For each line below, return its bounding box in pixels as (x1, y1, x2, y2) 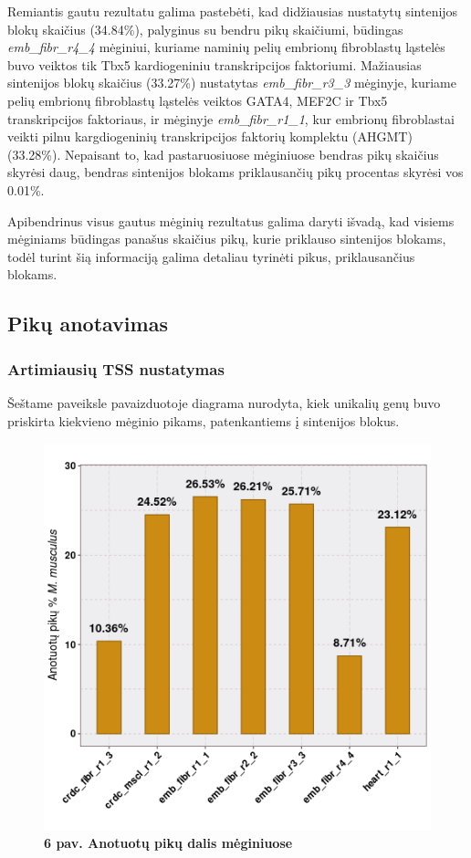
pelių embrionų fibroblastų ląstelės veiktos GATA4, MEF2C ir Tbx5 (7, 90, 388, 110)
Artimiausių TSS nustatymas (7, 357, 225, 380)
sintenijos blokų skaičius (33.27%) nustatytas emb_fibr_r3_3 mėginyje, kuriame (7, 73, 457, 92)
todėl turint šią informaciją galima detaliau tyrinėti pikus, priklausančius (7, 246, 415, 266)
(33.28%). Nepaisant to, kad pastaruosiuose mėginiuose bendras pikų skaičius (7, 144, 439, 163)
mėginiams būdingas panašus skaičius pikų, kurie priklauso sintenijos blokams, (7, 229, 446, 248)
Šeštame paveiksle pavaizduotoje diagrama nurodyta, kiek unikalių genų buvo (7, 392, 441, 412)
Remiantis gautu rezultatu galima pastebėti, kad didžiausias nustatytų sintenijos (7, 2, 458, 20)
